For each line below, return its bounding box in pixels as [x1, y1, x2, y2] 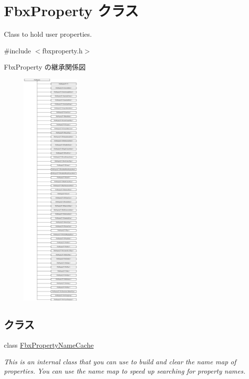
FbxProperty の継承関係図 [4, 62, 86, 72]
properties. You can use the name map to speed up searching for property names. [4, 366, 246, 376]
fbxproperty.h [42, 45, 83, 55]
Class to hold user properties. [4, 29, 92, 39]
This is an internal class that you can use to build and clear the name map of [4, 356, 236, 366]
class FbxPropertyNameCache [4, 340, 94, 350]
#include [4, 45, 31, 55]
